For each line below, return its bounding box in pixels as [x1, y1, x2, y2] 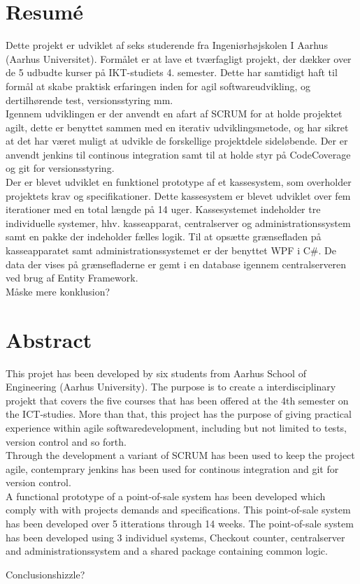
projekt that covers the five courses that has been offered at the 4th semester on [6, 393, 349, 407]
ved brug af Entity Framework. [6, 270, 138, 285]
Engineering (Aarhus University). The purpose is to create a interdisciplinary [6, 379, 336, 394]
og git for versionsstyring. [6, 161, 115, 175]
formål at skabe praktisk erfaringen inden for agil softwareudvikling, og [6, 78, 311, 93]
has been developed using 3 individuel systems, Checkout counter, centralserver [6, 530, 345, 544]
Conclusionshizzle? [6, 567, 85, 581]
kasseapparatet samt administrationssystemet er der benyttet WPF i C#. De [6, 243, 336, 258]
